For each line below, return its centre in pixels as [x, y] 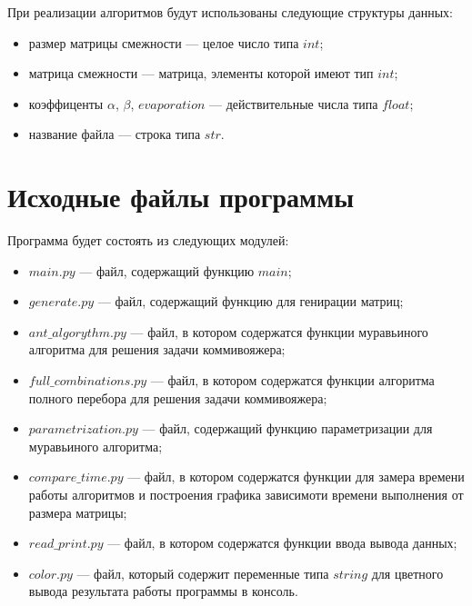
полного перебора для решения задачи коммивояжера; [178, 397]
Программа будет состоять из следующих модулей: [148, 240]
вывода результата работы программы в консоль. [163, 591]
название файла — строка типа [115, 134]
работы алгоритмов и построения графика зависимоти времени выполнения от [246, 495]
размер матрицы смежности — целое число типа [164, 42]
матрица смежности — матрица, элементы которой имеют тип [201, 73]
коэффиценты [66, 103]
